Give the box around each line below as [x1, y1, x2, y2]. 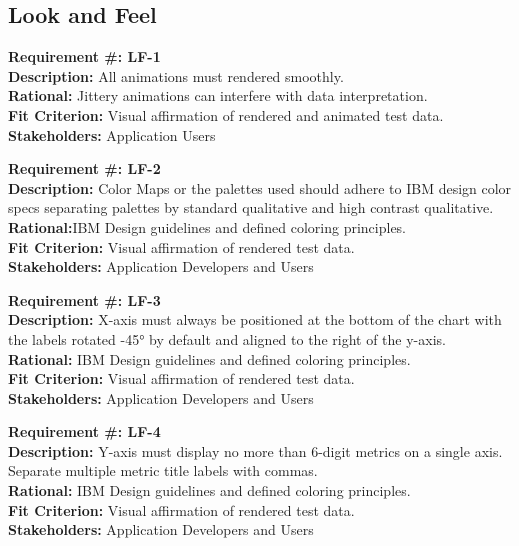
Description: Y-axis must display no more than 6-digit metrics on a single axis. [8, 440, 503, 461]
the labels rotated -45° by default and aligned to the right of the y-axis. [8, 328, 446, 349]
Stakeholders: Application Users [8, 124, 216, 145]
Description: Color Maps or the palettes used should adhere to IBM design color [8, 177, 512, 198]
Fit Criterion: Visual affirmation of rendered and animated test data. [8, 104, 444, 125]
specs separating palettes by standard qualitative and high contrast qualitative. [8, 197, 494, 218]
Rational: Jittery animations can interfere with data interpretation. [8, 85, 428, 106]
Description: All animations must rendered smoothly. [8, 65, 344, 86]
